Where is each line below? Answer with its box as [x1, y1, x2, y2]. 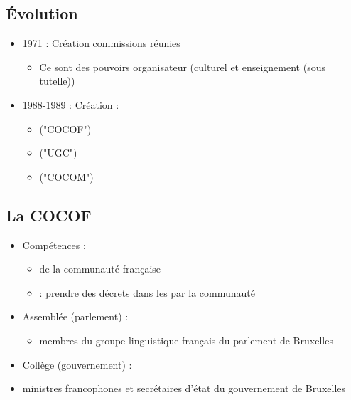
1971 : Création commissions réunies [22, 36, 180, 51]
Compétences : [22, 237, 86, 252]
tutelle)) [39, 73, 75, 88]
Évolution [6, 2, 78, 24]
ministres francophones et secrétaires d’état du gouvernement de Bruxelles [22, 381, 346, 396]
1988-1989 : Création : [22, 97, 119, 112]
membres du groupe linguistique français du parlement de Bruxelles [39, 332, 333, 347]
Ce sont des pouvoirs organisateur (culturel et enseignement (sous [39, 59, 325, 74]
